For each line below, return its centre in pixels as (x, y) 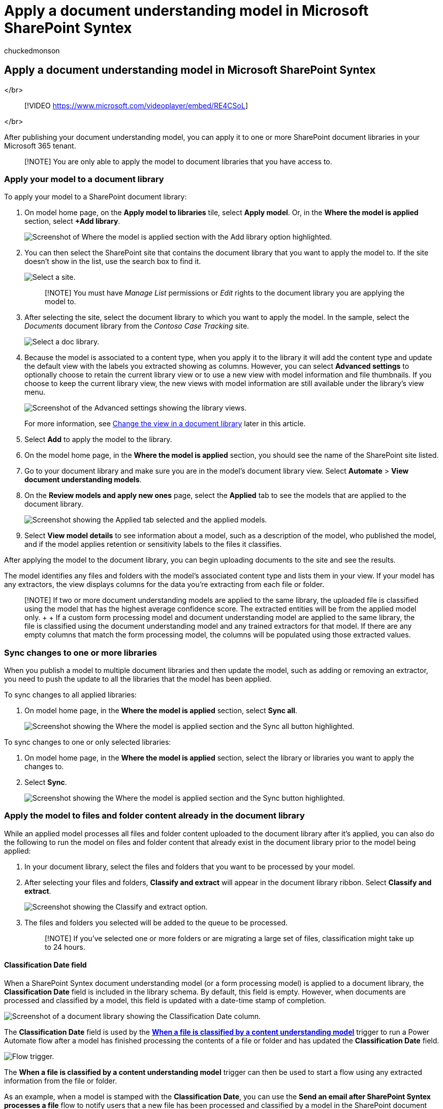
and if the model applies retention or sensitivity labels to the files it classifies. (153, 544)
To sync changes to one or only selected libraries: (88, 742)
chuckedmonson (32, 50)
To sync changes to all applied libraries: (70, 695)
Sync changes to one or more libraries (81, 652)
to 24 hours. (65, 947)
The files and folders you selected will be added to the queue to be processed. (156, 922)
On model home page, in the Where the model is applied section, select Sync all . (161, 711)
